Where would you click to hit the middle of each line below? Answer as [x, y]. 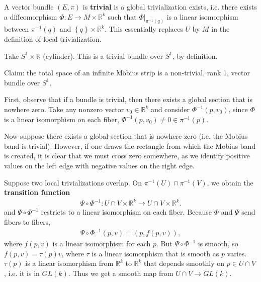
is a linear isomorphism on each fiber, [62, 119]
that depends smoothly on [184, 263]
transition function [37, 192]
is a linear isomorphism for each [102, 244]
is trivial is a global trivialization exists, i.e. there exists [170, 7]
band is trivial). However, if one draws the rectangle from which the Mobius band [130, 146]
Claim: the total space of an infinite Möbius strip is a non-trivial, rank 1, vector [127, 73]
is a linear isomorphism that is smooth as [155, 253]
